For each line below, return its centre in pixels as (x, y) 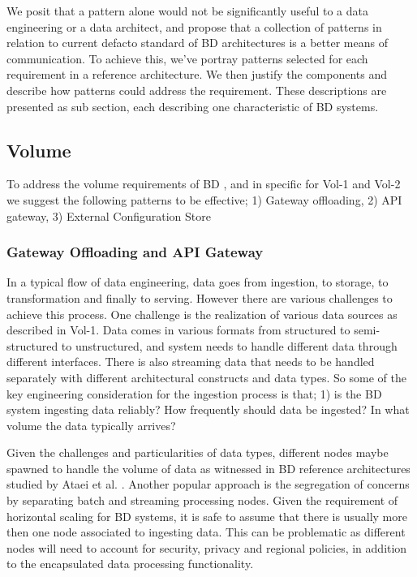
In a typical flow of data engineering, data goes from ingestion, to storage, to (198, 282)
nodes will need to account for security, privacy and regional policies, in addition (207, 547)
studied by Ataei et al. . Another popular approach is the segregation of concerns (208, 484)
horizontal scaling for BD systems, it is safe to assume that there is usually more (207, 516)
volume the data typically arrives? (91, 425)
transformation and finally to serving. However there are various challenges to (200, 297)
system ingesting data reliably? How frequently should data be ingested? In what (208, 409)
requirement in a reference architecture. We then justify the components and (197, 74)
